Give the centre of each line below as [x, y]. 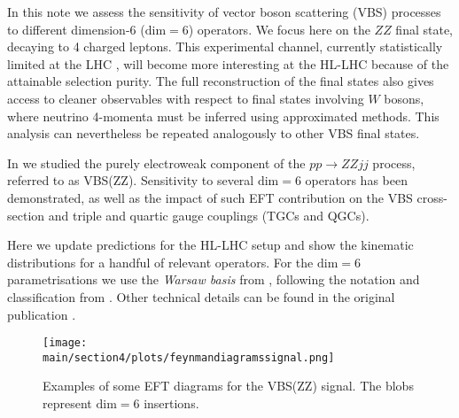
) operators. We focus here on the [279, 29]
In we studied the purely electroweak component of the [156, 163]
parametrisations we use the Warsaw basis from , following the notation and [214, 279]
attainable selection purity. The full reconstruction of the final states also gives [221, 81]
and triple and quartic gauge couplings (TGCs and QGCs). [209, 215]
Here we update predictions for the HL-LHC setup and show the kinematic [210, 245]
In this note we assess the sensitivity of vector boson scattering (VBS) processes [224, 12]
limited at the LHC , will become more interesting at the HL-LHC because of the [228, 63]
